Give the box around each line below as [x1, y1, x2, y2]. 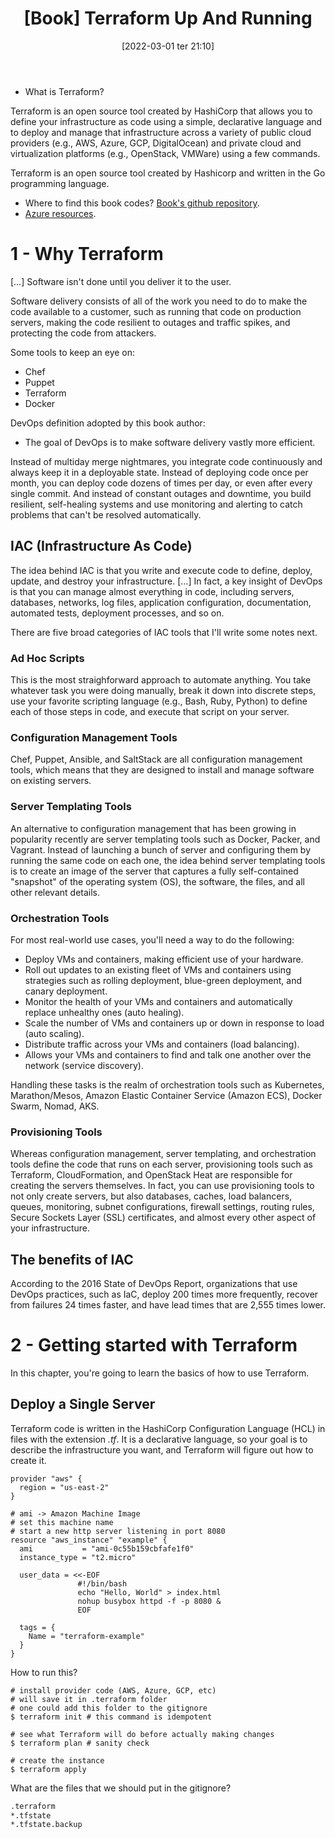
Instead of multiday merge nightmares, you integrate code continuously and [10, 455, 323, 467]
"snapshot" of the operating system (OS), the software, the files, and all [10, 875, 305, 887]
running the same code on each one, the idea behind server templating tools [10, 854, 326, 866]
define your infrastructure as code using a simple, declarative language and [10, 115, 323, 127]
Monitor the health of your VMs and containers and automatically [24, 995, 293, 1007]
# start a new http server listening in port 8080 [10, 1526, 226, 1536]
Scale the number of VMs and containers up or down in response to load [24, 1017, 325, 1029]
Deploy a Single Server [10, 1396, 156, 1413]
